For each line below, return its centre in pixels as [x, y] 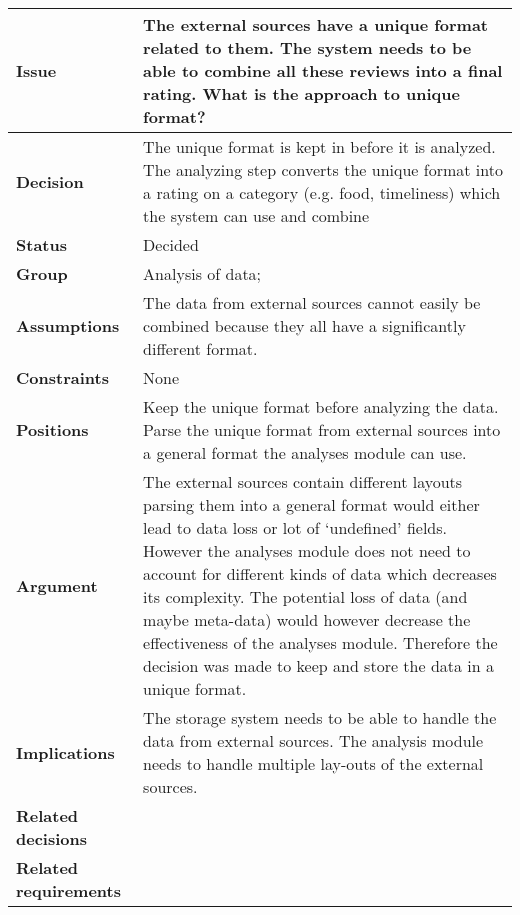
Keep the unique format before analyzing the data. [321, 406]
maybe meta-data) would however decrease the [307, 619]
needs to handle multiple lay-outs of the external [313, 763]
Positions [52, 429]
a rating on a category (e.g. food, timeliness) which [322, 192]
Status [41, 244]
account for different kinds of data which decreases [320, 573]
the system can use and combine [256, 215]
